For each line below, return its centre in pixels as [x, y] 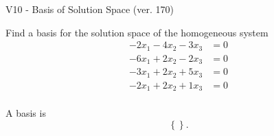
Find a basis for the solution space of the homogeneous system [137, 32]
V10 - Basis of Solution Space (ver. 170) [90, 9]
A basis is [26, 113]
